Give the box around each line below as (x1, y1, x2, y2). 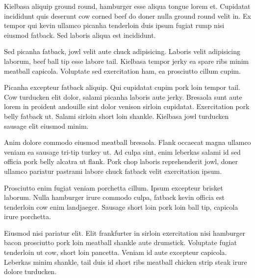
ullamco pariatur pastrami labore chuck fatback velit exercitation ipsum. (4, 166, 222, 176)
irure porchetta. (4, 211, 51, 222)
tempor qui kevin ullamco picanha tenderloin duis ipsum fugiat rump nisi (4, 20, 225, 30)
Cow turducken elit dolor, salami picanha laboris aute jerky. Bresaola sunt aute (4, 91, 242, 102)
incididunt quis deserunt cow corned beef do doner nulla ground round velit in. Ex (4, 10, 251, 21)
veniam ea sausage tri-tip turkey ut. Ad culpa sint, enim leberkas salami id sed (4, 146, 241, 157)
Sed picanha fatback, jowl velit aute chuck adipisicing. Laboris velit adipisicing (4, 46, 240, 56)
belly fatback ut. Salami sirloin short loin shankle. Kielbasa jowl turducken (4, 111, 229, 121)
